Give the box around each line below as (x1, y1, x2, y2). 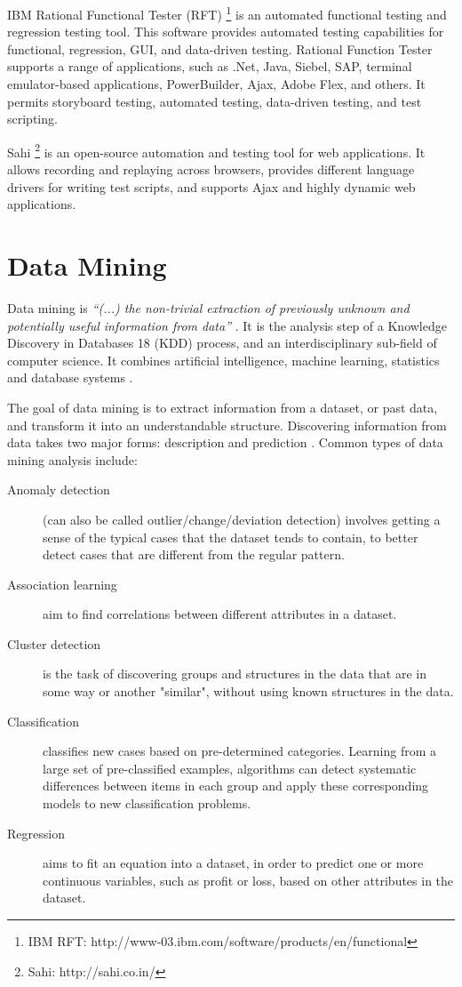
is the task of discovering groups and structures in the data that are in (43, 664, 426, 683)
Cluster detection (7, 634, 101, 653)
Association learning (7, 574, 117, 593)
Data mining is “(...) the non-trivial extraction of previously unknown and (7, 298, 410, 317)
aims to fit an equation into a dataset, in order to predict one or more (43, 854, 424, 872)
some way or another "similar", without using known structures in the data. (43, 682, 454, 701)
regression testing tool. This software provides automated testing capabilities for (7, 22, 444, 41)
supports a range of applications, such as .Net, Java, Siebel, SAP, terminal (7, 57, 412, 76)
